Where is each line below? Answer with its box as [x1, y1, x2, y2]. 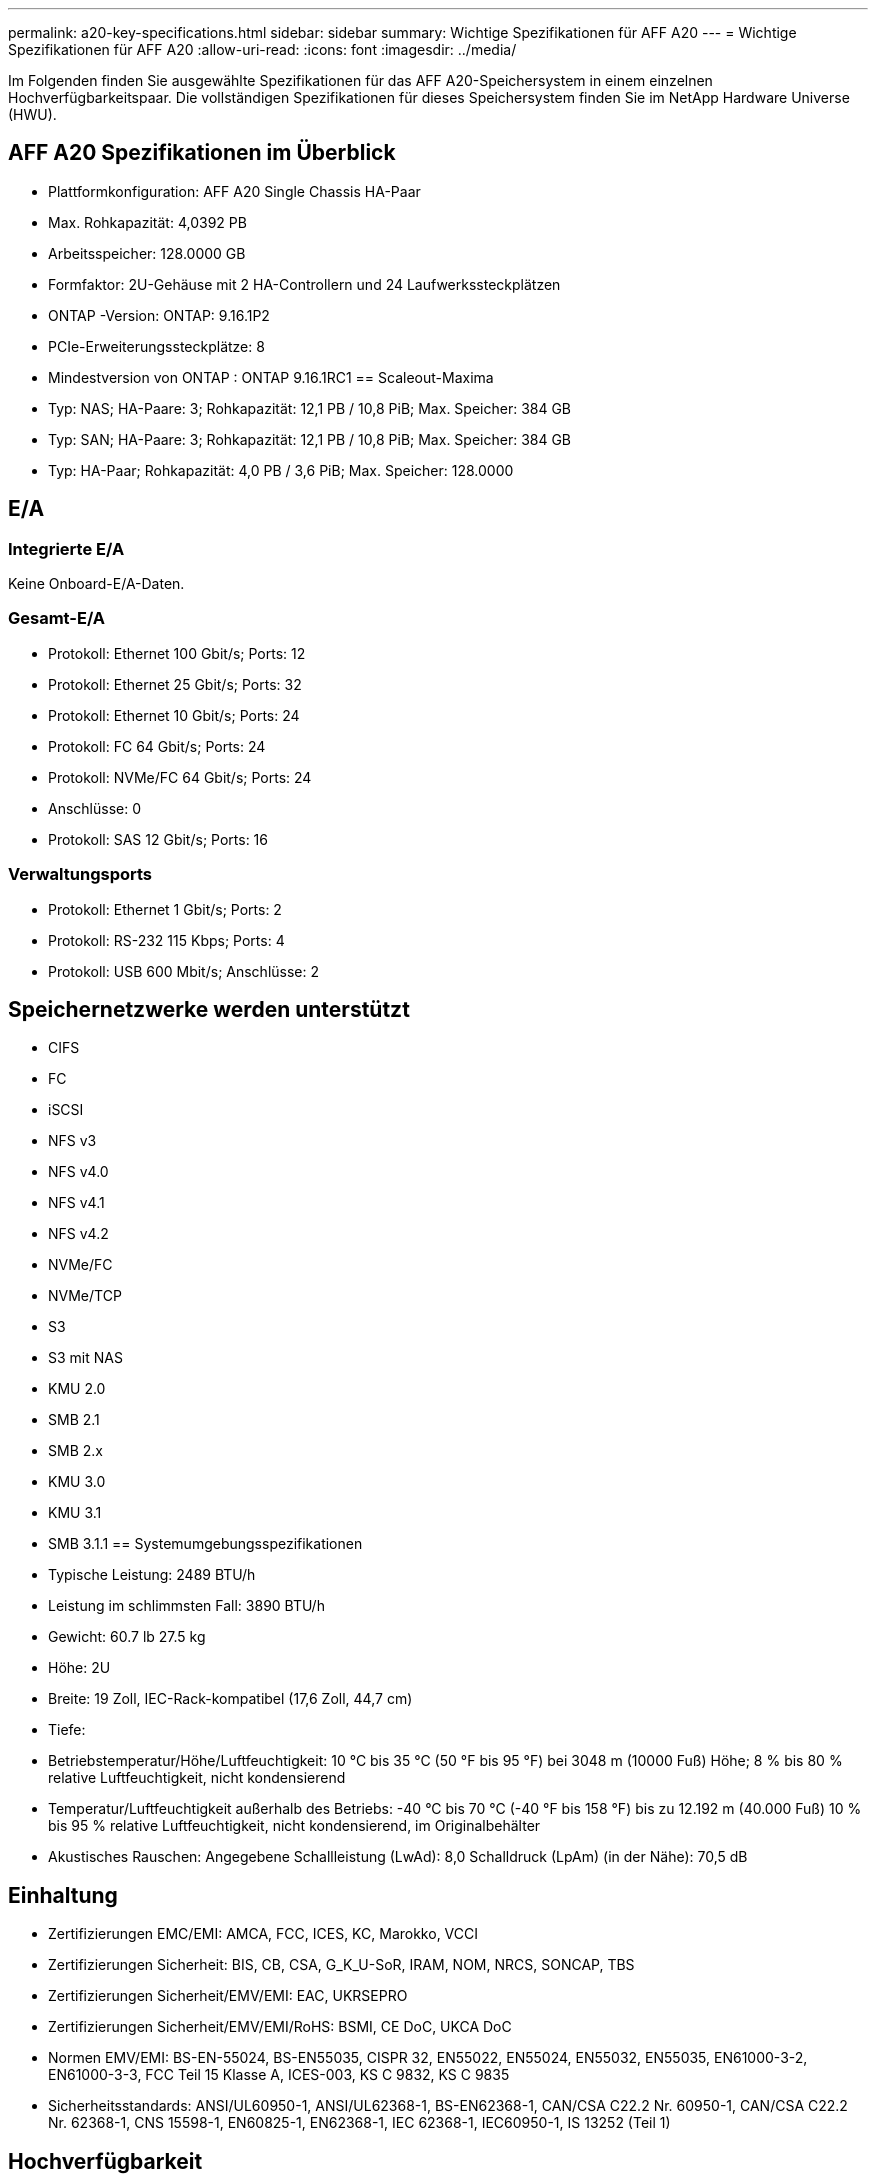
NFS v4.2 [48, 1225, 109, 1243]
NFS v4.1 [48, 1194, 105, 1212]
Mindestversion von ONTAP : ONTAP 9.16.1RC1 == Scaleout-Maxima [48, 368, 494, 386]
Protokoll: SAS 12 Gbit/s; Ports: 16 [48, 830, 268, 848]
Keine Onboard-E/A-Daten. [8, 575, 185, 593]
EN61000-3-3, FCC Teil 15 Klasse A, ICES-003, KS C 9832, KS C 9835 [48, 2066, 510, 2084]
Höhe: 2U [48, 1659, 111, 1677]
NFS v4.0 [48, 1163, 109, 1181]
